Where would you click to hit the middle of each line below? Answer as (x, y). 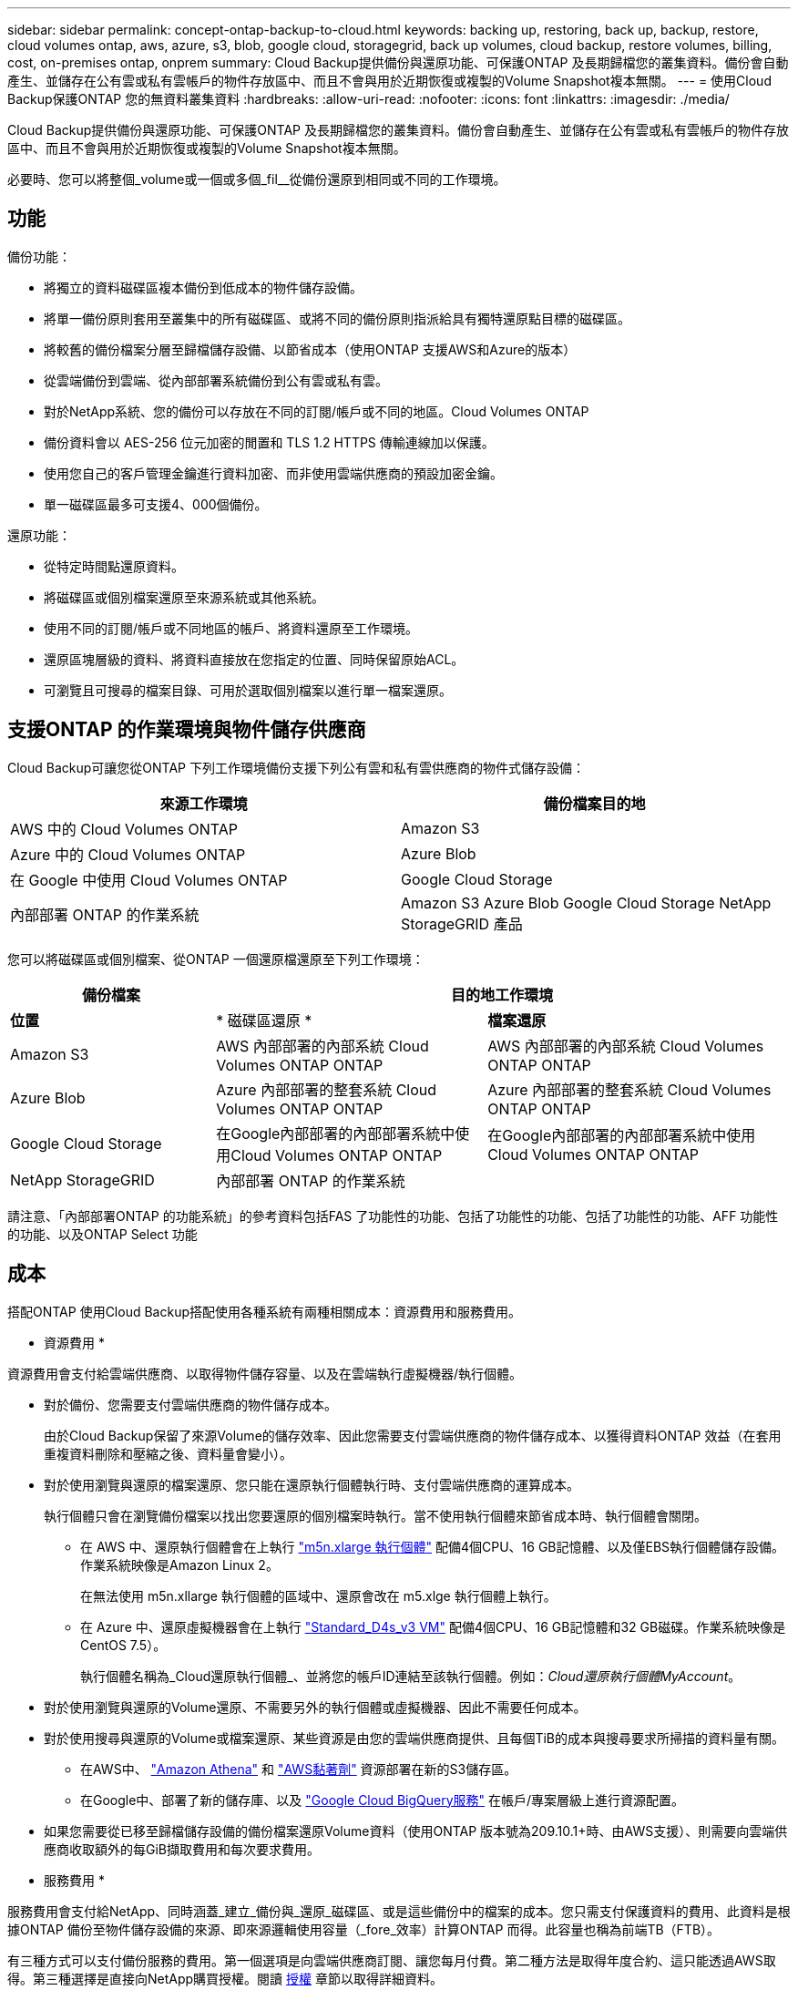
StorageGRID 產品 (462, 923)
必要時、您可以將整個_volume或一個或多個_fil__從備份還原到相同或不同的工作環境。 (257, 179)
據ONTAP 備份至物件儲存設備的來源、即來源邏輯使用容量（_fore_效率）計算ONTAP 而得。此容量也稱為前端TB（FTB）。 (364, 1929)
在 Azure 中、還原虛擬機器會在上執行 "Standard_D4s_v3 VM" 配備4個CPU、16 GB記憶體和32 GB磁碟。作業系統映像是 (433, 1626)
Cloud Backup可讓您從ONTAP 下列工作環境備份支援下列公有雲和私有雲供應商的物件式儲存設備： (296, 767)
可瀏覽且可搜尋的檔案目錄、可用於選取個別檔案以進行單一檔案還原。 (248, 690)
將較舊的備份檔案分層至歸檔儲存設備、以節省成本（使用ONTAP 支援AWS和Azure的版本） (310, 349)
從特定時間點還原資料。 (114, 566)
